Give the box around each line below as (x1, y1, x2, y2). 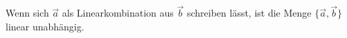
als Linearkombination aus (62, 6, 174, 20)
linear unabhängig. (6, 19, 84, 33)
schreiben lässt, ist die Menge (186, 6, 312, 20)
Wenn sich (6, 6, 49, 20)
